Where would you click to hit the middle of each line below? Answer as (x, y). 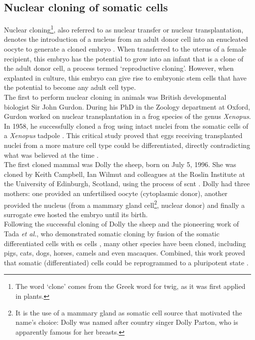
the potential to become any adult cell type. (70, 87)
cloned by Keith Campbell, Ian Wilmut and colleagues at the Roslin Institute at (125, 174)
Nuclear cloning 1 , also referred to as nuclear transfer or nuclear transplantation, (124, 29)
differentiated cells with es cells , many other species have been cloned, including (125, 243)
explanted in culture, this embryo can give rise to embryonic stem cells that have (125, 77)
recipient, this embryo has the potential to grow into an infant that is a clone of (124, 58)
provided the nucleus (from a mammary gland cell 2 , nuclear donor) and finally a (125, 204)
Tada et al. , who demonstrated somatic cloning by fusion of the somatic (112, 233)
